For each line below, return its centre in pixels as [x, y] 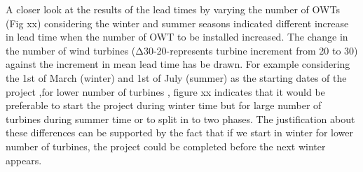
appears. [24, 160]
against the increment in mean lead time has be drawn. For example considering [178, 64]
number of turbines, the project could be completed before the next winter [166, 146]
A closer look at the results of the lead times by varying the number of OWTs [173, 9]
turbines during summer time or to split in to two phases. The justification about [180, 119]
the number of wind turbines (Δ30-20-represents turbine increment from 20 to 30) [182, 50]
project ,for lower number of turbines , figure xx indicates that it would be [165, 91]
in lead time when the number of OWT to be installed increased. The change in [177, 37]
